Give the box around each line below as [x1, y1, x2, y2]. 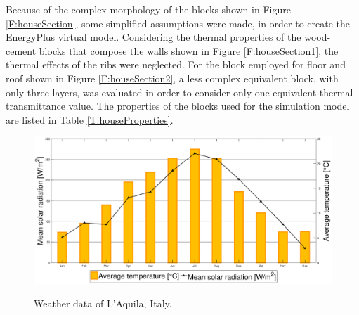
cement [6, 43, 37, 58]
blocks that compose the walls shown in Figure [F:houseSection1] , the [39, 43, 339, 58]
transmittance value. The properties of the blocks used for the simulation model [6, 98, 350, 113]
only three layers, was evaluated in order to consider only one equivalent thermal [6, 84, 353, 99]
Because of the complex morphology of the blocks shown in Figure [6, 2, 291, 16]
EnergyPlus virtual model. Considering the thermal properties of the [6, 30, 301, 44]
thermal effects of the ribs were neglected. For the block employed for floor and [6, 57, 346, 72]
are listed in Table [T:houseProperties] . [6, 112, 174, 127]
